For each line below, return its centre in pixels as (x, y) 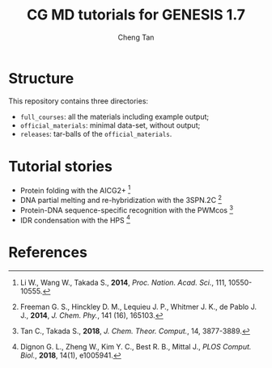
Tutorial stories (61, 166)
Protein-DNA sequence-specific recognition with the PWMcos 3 (126, 209)
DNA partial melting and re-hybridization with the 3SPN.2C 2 (121, 199)
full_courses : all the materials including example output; (114, 116)
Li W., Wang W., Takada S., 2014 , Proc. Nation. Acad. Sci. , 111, (123, 283)
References (48, 253)
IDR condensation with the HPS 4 (75, 219)
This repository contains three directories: (78, 101)
